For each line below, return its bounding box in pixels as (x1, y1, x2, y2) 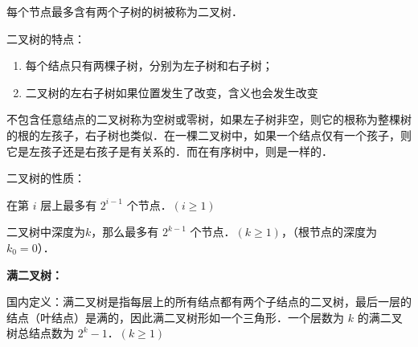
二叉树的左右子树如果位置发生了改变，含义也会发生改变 (25, 84, 318, 100)
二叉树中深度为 (6, 223, 85, 240)
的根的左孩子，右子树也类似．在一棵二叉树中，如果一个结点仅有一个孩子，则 (6, 126, 412, 143)
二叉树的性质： (6, 169, 85, 186)
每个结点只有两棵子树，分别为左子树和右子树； (25, 57, 273, 74)
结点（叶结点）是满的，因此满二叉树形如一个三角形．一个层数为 (6, 308, 344, 325)
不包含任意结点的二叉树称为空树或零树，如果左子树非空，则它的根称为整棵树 (6, 111, 412, 128)
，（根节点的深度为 (281, 223, 377, 240)
